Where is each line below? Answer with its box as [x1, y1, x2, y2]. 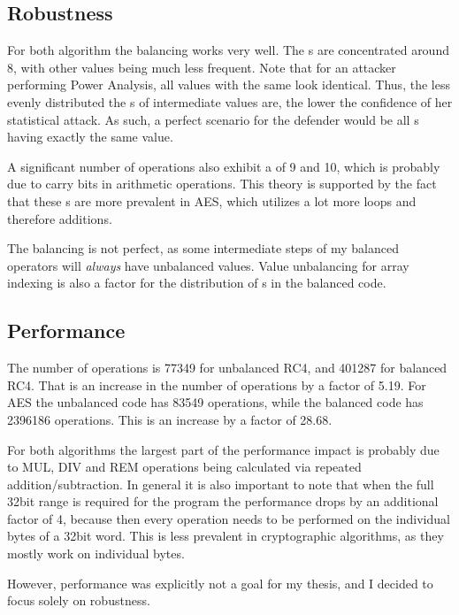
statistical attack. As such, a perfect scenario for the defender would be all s [7, 110, 419, 128]
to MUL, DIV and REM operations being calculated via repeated [7, 457, 362, 476]
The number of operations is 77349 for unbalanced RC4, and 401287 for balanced [7, 358, 448, 377]
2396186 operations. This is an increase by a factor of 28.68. [7, 410, 333, 428]
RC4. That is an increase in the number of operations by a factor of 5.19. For [7, 375, 426, 394]
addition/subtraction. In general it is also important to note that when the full [7, 474, 434, 493]
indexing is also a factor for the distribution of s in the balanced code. [7, 273, 386, 292]
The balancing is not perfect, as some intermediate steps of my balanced [7, 239, 399, 258]
